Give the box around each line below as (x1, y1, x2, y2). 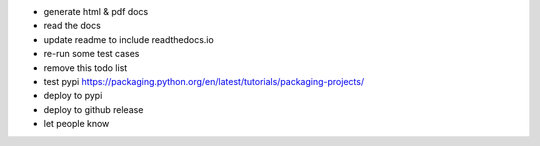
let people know (43, 118, 110, 130)
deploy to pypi (43, 90, 103, 102)
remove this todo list (43, 61, 128, 74)
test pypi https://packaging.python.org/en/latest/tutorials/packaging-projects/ (43, 75, 365, 87)
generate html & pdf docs (43, 6, 149, 17)
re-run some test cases (43, 48, 140, 60)
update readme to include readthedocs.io (43, 33, 214, 45)
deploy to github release (43, 103, 144, 115)
